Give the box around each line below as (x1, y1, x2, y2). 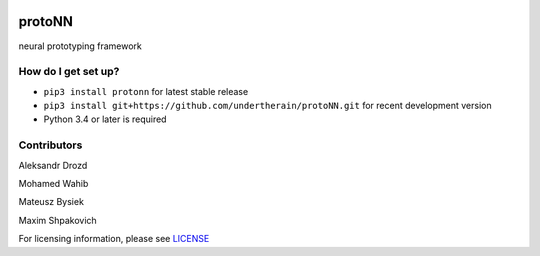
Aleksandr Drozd (18, 159, 88, 171)
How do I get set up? (18, 65, 120, 79)
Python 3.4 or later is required (43, 113, 167, 125)
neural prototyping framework (18, 40, 142, 52)
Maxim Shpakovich (18, 214, 97, 226)
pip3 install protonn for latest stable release (43, 85, 249, 97)
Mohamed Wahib (18, 177, 89, 189)
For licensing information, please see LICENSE (18, 233, 210, 245)
